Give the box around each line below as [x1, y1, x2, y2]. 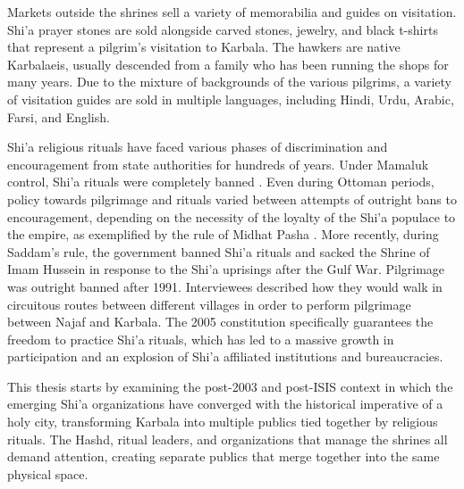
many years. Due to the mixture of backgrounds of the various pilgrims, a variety [7, 72, 451, 91]
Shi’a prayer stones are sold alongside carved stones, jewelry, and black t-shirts [7, 20, 438, 38]
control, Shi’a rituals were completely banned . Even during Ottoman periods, [7, 172, 434, 191]
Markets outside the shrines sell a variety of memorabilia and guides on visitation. [7, 3, 457, 21]
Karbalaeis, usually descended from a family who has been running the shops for [7, 54, 449, 73]
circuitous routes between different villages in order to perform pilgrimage [7, 294, 411, 313]
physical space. [7, 464, 89, 483]
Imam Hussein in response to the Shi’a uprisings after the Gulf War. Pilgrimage [7, 260, 445, 278]
